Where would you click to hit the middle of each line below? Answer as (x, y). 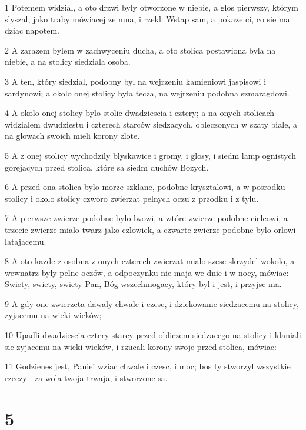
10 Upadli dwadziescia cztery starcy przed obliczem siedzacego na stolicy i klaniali (153, 335)
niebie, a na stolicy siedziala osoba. (68, 61)
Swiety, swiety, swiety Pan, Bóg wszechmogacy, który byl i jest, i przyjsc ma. (143, 284)
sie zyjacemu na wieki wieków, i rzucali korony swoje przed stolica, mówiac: (141, 346)
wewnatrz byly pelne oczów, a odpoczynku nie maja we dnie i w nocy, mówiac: (147, 272)
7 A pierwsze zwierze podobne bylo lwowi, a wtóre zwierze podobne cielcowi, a (146, 218)
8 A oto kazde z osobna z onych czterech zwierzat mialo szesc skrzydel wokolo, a (150, 261)
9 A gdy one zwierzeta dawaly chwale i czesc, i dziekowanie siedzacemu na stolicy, (152, 303)
